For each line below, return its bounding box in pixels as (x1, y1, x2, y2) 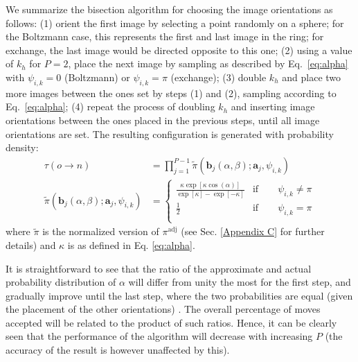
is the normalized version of (42, 224, 159, 239)
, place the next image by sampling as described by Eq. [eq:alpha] (68, 56, 348, 71)
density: (6, 140, 39, 155)
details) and (6, 237, 56, 252)
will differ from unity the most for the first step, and (128, 275, 351, 289)
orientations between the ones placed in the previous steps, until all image (6, 112, 320, 127)
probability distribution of (6, 275, 116, 289)
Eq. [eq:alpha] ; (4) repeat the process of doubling (6, 99, 215, 114)
